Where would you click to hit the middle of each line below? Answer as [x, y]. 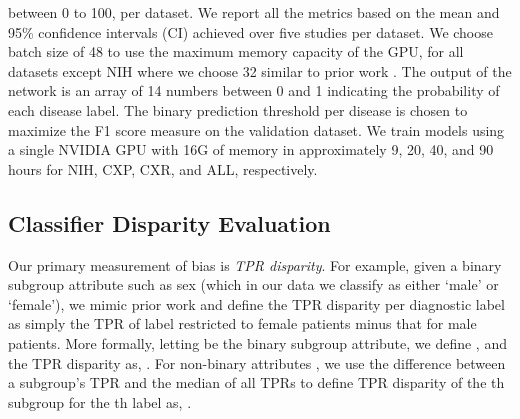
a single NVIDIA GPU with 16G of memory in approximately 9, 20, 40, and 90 [251, 149]
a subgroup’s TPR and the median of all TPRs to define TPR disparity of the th [256, 382]
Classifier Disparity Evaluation [169, 222]
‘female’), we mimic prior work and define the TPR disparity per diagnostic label [256, 303]
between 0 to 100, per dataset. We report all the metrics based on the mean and [254, 12]
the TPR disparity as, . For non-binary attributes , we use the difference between [257, 362]
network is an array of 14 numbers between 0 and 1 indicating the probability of [254, 90]
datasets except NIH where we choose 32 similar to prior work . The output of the [260, 70]
